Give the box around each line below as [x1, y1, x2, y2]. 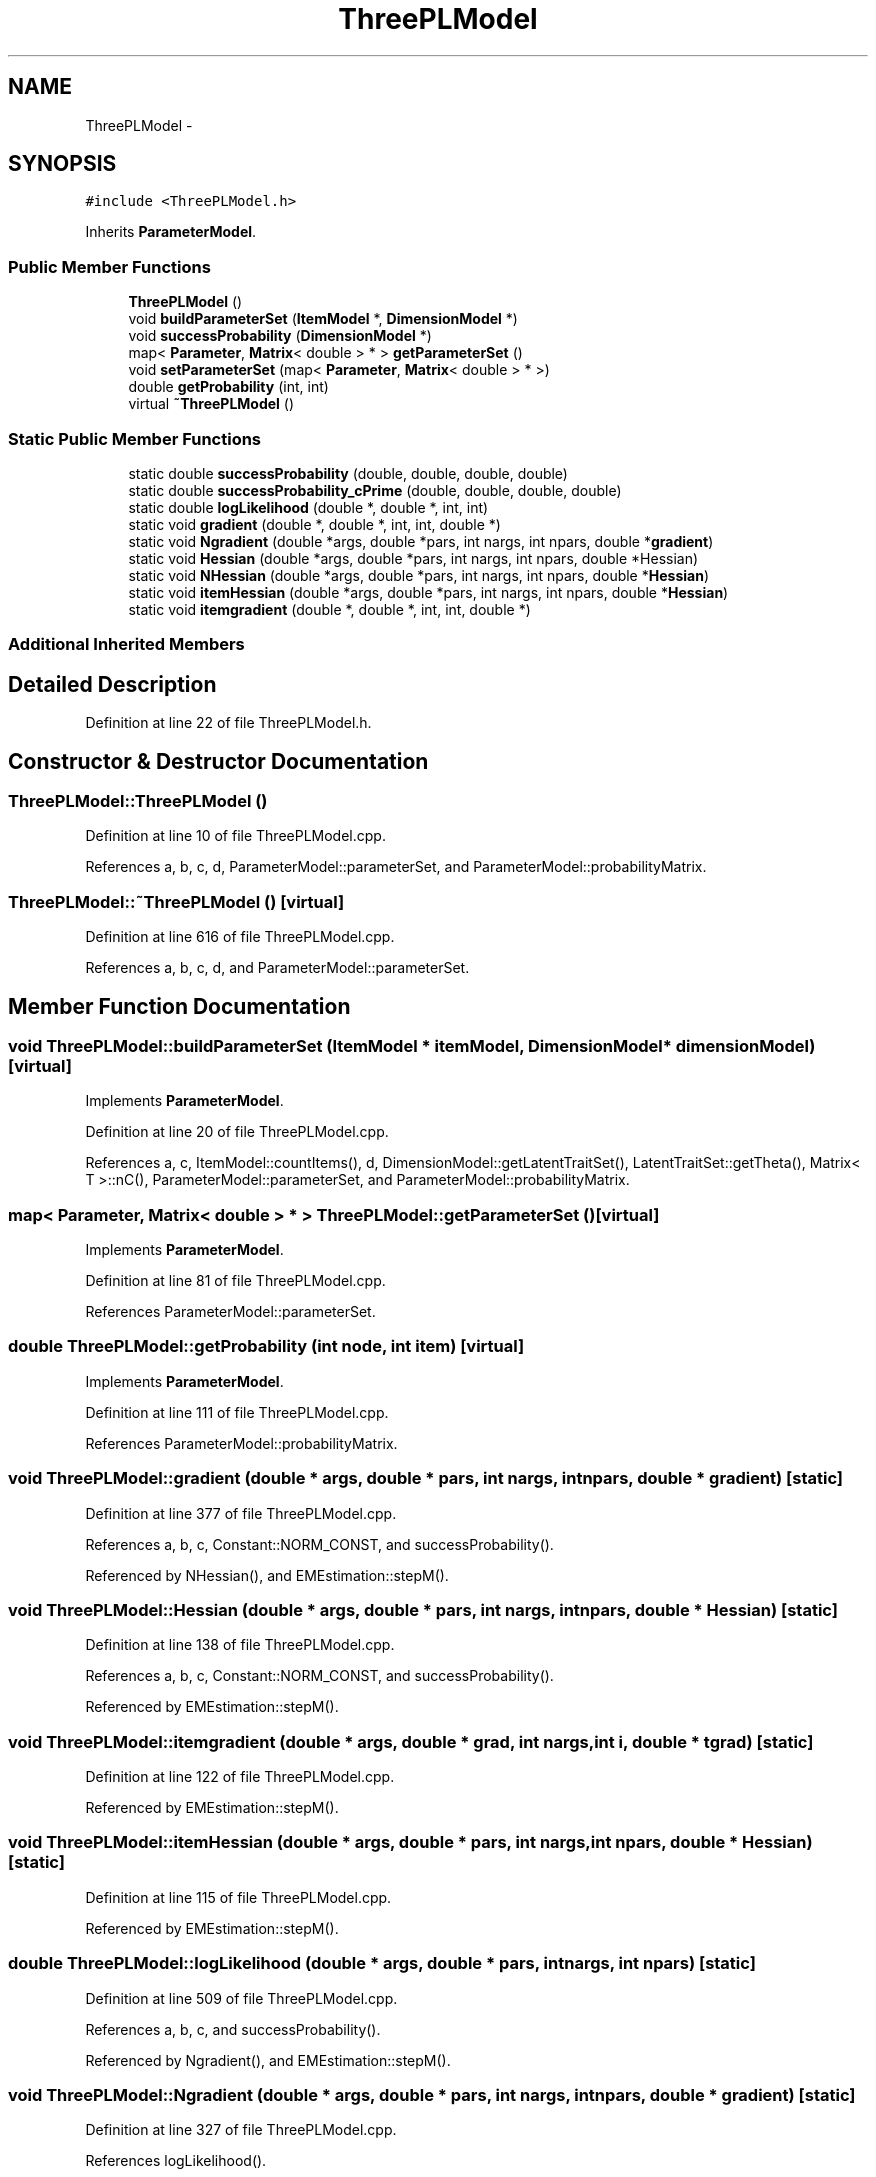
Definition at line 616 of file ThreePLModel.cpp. [85, 928, 395, 946]
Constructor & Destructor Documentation [8, 748, 429, 774]
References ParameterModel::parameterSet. [85, 1303, 376, 1321]
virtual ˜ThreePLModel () [128, 395, 295, 413]
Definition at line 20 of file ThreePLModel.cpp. [85, 1123, 389, 1141]
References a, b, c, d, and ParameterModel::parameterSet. [85, 959, 470, 977]
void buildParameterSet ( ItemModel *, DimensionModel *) [128, 310, 518, 328]
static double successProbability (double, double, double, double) [128, 464, 568, 482]
